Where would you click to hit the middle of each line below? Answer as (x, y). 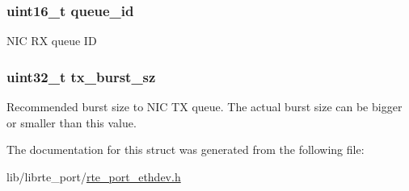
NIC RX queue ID (52, 41)
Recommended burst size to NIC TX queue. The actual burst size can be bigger (204, 107)
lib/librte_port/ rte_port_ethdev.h (94, 176)
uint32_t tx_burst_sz (81, 76)
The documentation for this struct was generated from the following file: (186, 149)
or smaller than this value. (72, 122)
